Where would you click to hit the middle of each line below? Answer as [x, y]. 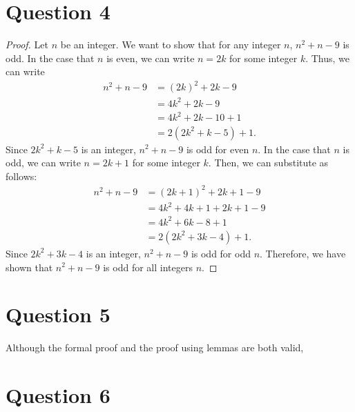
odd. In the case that [50, 58]
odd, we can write [43, 163]
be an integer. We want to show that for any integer [171, 45]
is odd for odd [221, 253]
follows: [21, 176]
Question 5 [58, 314]
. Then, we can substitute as [268, 163]
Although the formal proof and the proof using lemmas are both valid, [155, 347]
